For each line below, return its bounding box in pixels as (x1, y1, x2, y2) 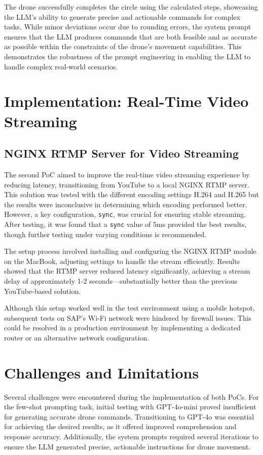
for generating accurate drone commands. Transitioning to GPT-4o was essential (4, 411, 254, 422)
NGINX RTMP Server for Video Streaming (4, 145, 239, 161)
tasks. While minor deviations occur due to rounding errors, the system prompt (4, 21, 251, 32)
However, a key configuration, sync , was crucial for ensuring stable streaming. (4, 209, 246, 219)
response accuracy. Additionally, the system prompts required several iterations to (4, 431, 259, 442)
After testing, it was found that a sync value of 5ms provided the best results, (4, 218, 247, 229)
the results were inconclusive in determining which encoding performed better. (4, 199, 247, 209)
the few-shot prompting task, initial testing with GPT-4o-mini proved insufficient (4, 401, 256, 412)
